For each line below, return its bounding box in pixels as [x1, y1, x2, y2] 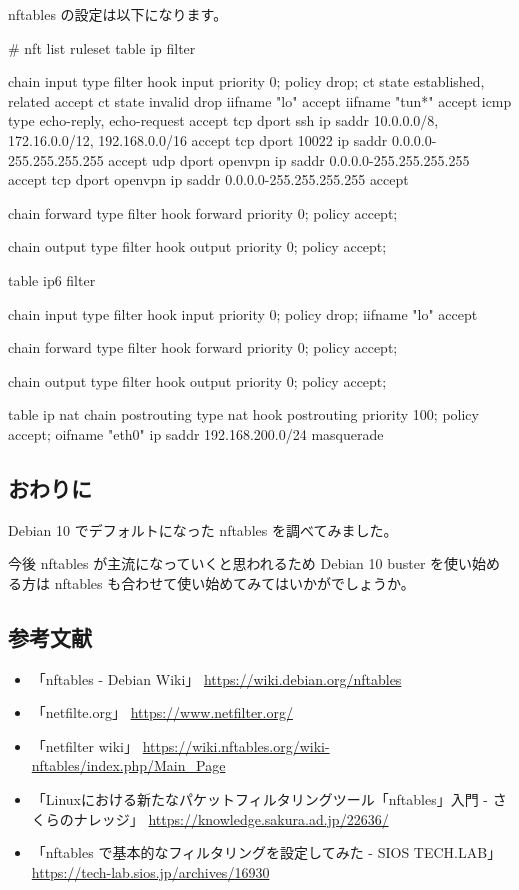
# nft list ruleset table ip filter [8, 37, 196, 58]
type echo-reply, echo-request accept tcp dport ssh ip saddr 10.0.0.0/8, [8, 110, 439, 131]
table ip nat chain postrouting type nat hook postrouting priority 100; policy [8, 404, 479, 425]
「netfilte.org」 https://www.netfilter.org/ [31, 702, 293, 723]
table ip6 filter [8, 269, 96, 290]
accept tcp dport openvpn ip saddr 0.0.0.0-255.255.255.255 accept [8, 169, 409, 190]
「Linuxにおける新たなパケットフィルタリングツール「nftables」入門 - [31, 789, 488, 810]
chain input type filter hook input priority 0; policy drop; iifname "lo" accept [8, 303, 478, 324]
